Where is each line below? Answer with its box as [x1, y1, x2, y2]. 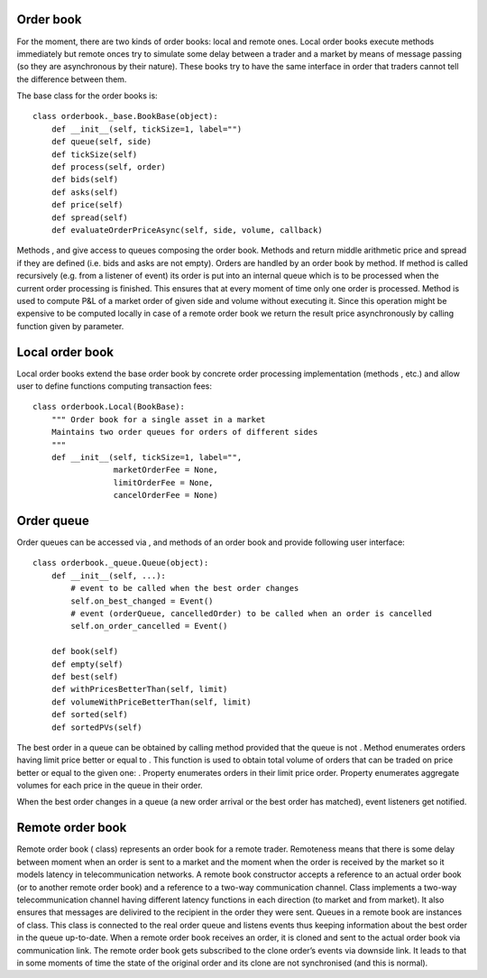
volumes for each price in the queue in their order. [16, 780, 203, 791]
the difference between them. [16, 73, 127, 85]
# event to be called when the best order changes [70, 583, 299, 594]
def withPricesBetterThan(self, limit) [51, 684, 228, 695]
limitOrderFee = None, [113, 477, 214, 487]
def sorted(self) [51, 709, 128, 720]
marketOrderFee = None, [113, 465, 218, 475]
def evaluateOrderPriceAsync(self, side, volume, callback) [51, 225, 324, 235]
